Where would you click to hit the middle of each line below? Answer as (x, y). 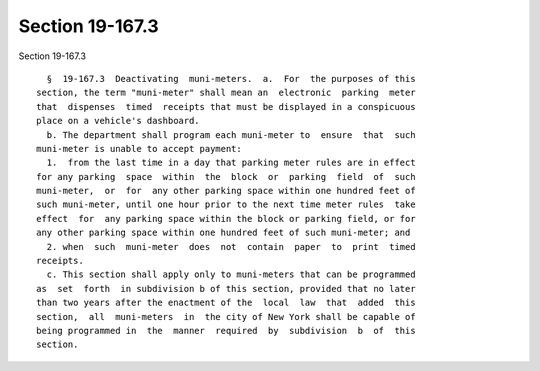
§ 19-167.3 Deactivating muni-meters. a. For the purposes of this (231, 78)
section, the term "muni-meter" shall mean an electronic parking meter (226, 93)
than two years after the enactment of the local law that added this (226, 303)
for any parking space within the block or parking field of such (226, 176)
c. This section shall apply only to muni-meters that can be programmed (231, 274)
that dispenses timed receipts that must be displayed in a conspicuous (226, 106)
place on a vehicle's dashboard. (118, 121)
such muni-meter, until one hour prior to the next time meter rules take (226, 204)
